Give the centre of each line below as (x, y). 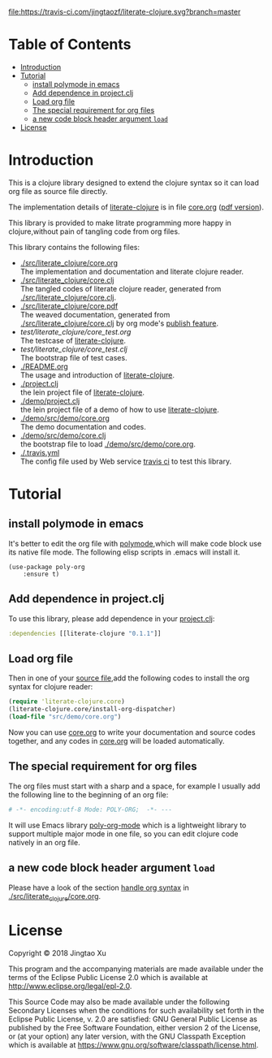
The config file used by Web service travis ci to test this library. (126, 461)
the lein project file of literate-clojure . (82, 392)
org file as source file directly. (58, 191)
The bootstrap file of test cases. (73, 357)
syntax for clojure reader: (51, 687)
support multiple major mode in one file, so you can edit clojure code (123, 833)
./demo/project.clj (50, 400)
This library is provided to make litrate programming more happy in (120, 222)
